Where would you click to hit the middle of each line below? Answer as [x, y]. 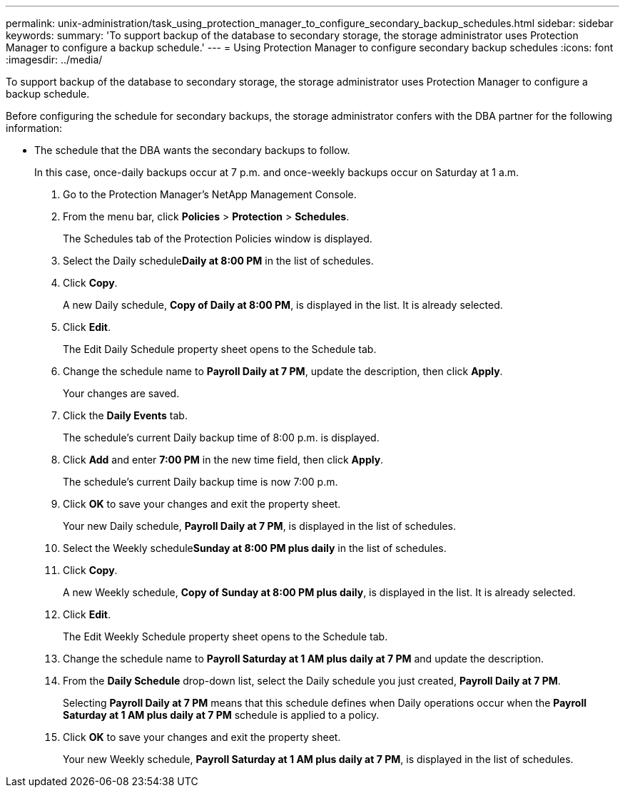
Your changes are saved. [121, 393]
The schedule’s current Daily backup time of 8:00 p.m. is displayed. [221, 438]
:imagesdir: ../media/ [54, 60]
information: [34, 128]
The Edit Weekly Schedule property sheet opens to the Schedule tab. [225, 636]
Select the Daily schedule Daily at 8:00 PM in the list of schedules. [218, 261]
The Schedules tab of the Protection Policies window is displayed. [218, 239]
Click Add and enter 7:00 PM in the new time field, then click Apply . [223, 460]
